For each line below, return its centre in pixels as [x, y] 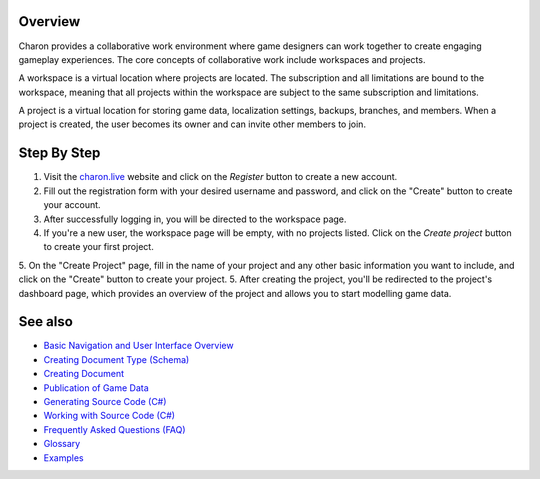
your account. [72, 205]
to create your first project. [98, 247]
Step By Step [59, 153]
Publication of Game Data [96, 387]
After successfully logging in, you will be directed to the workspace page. [195, 219]
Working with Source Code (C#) [109, 416]
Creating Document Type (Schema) [116, 359]
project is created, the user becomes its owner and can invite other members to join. [192, 124]
